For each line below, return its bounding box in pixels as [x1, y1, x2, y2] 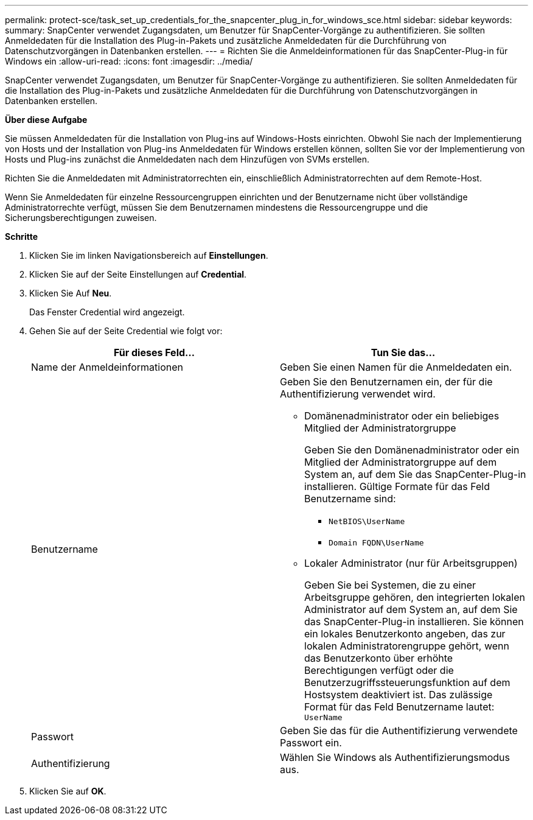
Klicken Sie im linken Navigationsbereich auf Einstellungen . [29, 250, 268, 261]
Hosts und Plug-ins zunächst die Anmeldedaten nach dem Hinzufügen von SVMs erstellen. [5, 154, 370, 164]
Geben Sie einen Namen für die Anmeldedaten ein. [280, 361, 512, 373]
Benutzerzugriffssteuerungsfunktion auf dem [304, 676, 510, 689]
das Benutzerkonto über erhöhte [304, 652, 453, 664]
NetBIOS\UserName [329, 517, 405, 526]
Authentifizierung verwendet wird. [280, 388, 436, 400]
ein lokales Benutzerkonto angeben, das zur [304, 628, 506, 640]
